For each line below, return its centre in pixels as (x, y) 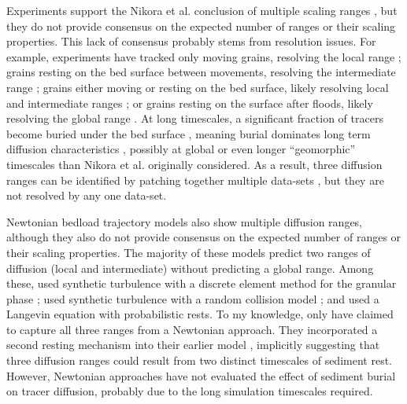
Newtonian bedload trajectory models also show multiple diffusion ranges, (185, 221)
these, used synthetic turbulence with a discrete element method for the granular (202, 283)
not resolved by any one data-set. (87, 195)
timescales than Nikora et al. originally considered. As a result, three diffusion (194, 164)
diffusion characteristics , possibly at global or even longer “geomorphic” (181, 149)
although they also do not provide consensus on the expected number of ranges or (204, 237)
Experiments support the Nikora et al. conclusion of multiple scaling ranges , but (202, 10)
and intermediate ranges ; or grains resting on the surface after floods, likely (190, 103)
